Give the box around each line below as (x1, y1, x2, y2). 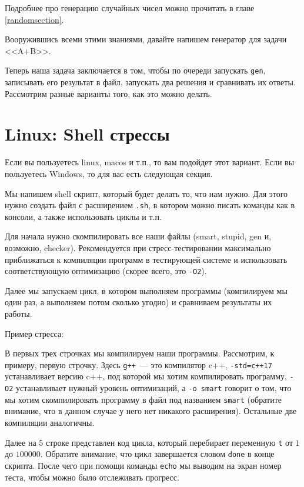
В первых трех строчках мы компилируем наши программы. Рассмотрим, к (5, 347, 275, 359)
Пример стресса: (5, 327, 64, 339)
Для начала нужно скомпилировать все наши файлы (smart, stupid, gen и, (5, 230, 272, 242)
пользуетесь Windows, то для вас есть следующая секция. (5, 167, 213, 179)
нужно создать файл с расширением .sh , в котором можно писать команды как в (5, 199, 295, 211)
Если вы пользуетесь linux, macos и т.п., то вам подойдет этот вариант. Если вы (5, 156, 295, 168)
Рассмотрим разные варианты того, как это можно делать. (5, 87, 212, 99)
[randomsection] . (5, 13, 64, 25)
